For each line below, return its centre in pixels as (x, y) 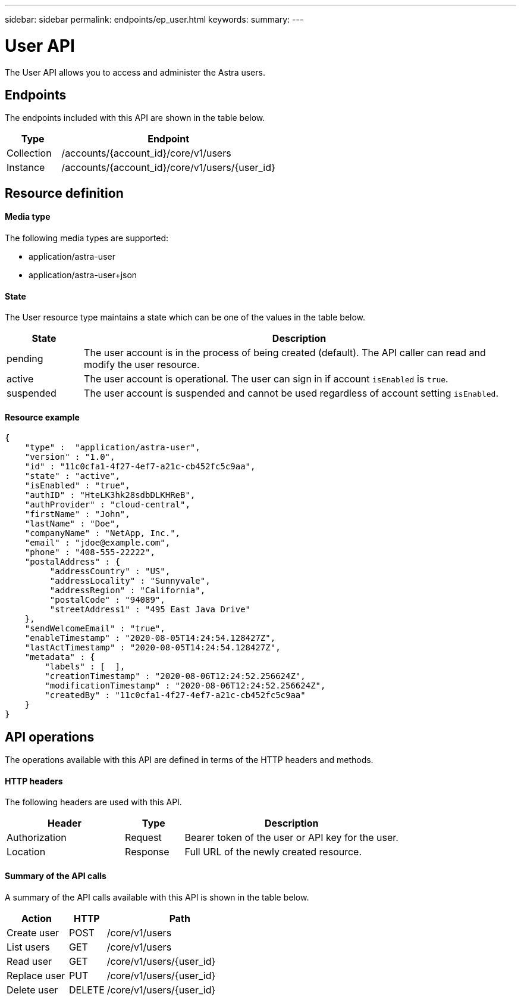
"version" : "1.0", (70, 457)
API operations (50, 737)
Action (37, 918)
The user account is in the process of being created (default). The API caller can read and (285, 353)
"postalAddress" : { (72, 562)
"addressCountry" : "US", (110, 571)
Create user (33, 932)
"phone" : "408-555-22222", (90, 552)
